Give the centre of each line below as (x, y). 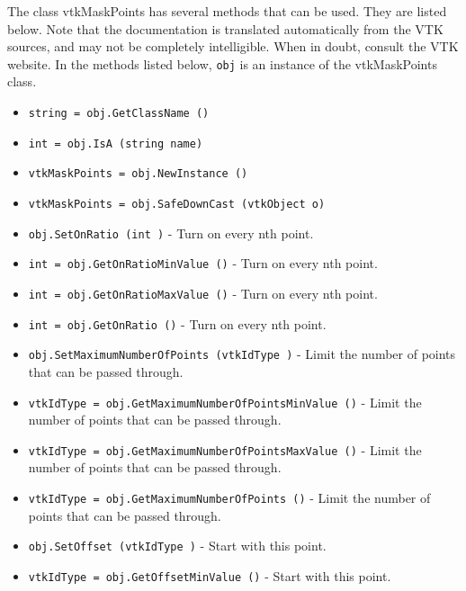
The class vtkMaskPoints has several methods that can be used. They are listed (227, 11)
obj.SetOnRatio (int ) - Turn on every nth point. (171, 233)
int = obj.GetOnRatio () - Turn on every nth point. (177, 323)
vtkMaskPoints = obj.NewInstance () (138, 174)
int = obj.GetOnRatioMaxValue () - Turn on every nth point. (203, 293)
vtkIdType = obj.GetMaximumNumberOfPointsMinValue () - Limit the (225, 402)
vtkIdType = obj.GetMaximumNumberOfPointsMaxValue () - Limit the (225, 449)
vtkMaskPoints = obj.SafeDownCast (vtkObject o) (177, 204)
